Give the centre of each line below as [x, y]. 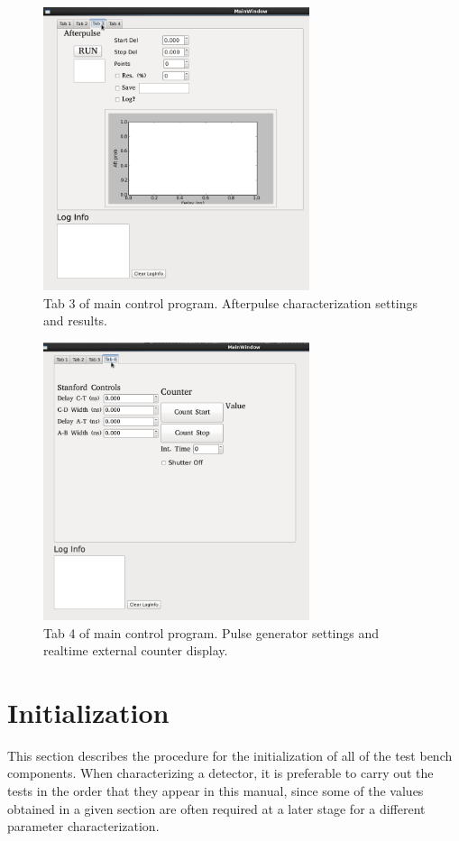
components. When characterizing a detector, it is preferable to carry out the [220, 773]
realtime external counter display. [136, 650]
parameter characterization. [83, 826]
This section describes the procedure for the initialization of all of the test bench [230, 755]
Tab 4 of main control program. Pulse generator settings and [211, 632]
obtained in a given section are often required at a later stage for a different [216, 808]
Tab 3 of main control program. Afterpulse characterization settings [231, 302]
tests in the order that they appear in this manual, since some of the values [216, 791]
